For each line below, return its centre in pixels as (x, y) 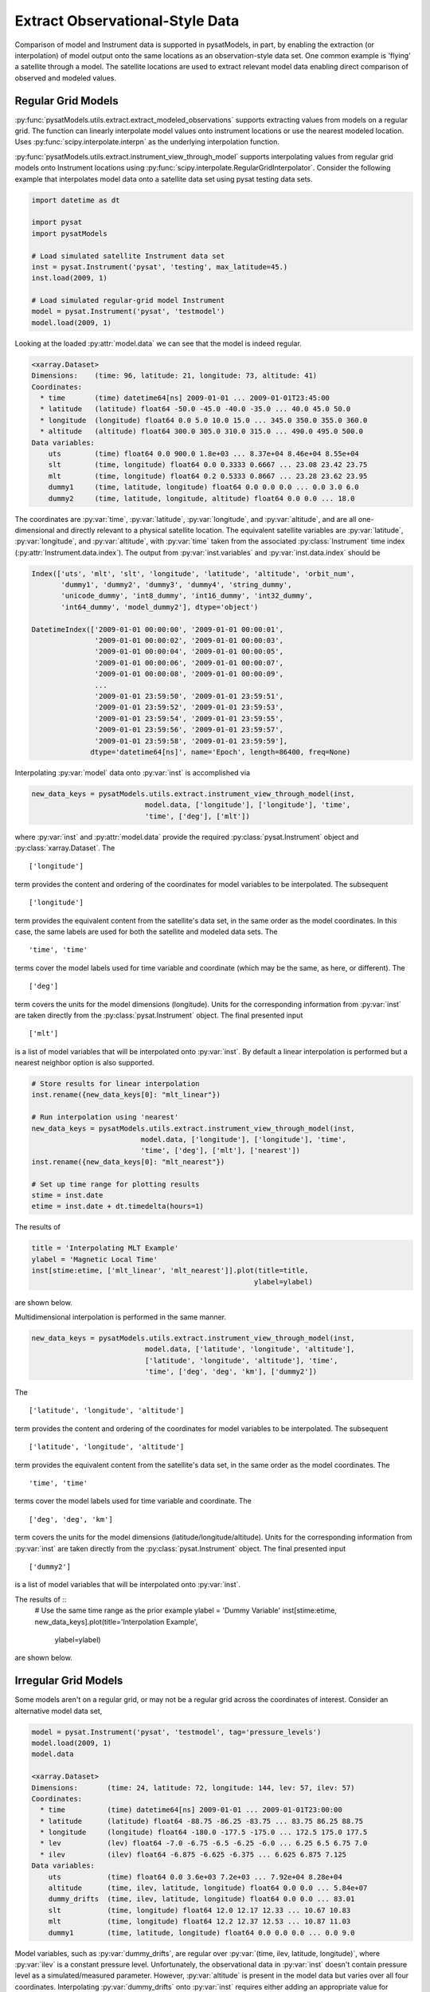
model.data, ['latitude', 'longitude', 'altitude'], (250, 1349)
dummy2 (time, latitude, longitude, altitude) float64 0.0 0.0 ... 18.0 (201, 498)
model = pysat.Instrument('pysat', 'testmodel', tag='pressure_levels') (176, 1732)
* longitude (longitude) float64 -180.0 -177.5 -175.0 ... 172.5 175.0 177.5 (204, 1832)
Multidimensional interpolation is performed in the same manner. (121, 1317)
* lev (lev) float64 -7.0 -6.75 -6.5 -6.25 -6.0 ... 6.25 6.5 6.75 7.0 (204, 1843)
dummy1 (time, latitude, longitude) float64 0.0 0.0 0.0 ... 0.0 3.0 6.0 (204, 487)
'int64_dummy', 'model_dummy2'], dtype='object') (160, 607)
